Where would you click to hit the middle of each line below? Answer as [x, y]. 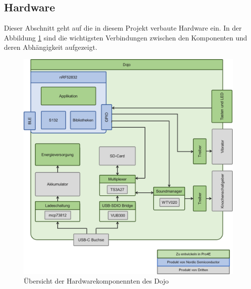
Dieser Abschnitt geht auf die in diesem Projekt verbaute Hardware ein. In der [123, 28]
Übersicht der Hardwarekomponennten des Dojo [96, 281]
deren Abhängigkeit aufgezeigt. [51, 47]
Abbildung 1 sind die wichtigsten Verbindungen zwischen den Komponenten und [126, 37]
